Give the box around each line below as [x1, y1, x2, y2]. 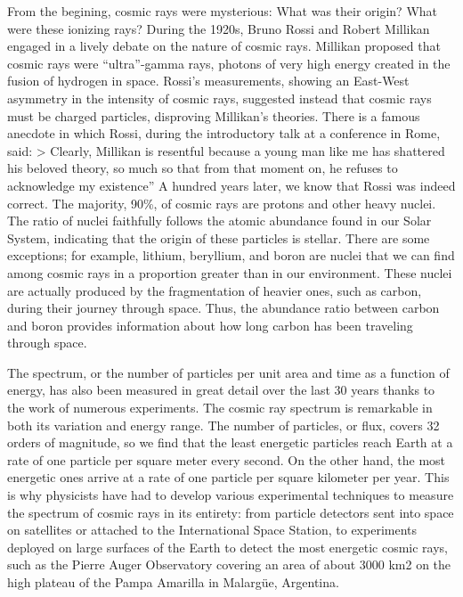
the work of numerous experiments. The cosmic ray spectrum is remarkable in [7, 398, 433, 417]
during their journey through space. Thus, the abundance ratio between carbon [7, 298, 440, 317]
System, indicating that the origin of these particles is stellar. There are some [7, 228, 430, 247]
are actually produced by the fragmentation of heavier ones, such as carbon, [7, 281, 422, 299]
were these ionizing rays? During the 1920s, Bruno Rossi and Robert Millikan [7, 19, 430, 37]
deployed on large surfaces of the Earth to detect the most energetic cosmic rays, [7, 537, 448, 556]
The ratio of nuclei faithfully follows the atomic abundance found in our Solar [7, 211, 432, 230]
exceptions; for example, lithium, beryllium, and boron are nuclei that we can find [7, 246, 455, 265]
